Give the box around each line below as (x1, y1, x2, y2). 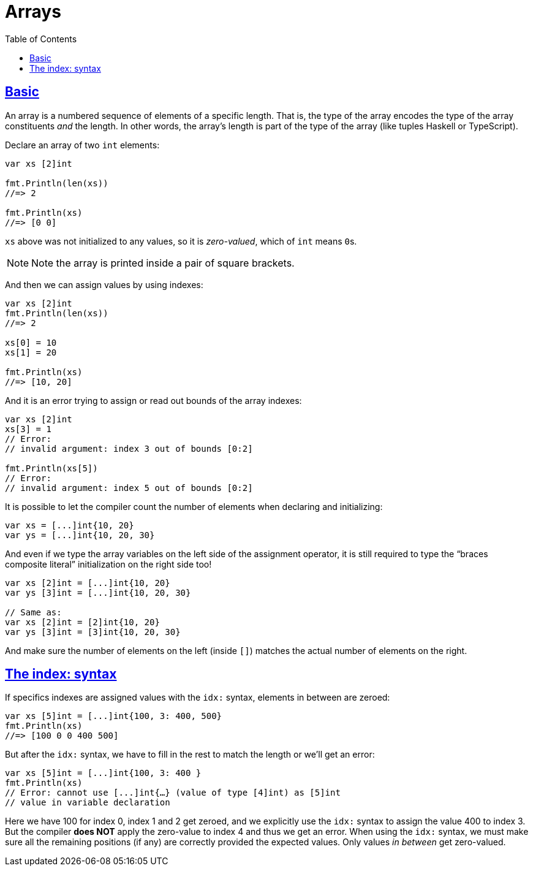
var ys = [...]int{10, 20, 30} (5, 530, 155, 540)
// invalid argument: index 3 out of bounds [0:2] (5, 443, 253, 454)
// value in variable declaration (5, 797, 170, 808)
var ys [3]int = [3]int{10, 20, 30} (5, 626, 181, 637)
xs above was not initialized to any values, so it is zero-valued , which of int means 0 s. (5, 235, 357, 246)
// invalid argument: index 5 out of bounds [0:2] (5, 482, 253, 493)
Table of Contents (5, 33, 77, 44)
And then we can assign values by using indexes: (5, 279, 203, 290)
